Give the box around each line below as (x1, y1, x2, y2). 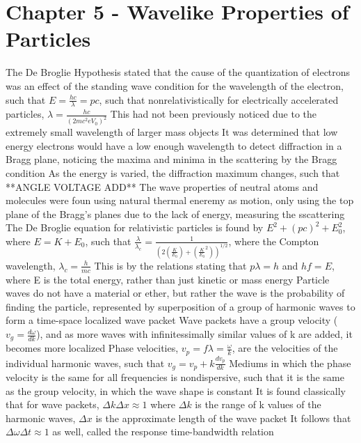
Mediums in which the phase (229, 355, 351, 370)
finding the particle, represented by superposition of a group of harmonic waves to (6, 299, 355, 313)
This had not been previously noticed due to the (110, 107, 316, 121)
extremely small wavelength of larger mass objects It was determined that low (6, 125, 338, 139)
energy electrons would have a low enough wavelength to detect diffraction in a (6, 138, 342, 153)
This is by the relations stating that (94, 258, 247, 272)
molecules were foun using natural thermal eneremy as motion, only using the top (6, 193, 354, 208)
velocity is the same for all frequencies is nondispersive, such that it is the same (6, 370, 344, 384)
